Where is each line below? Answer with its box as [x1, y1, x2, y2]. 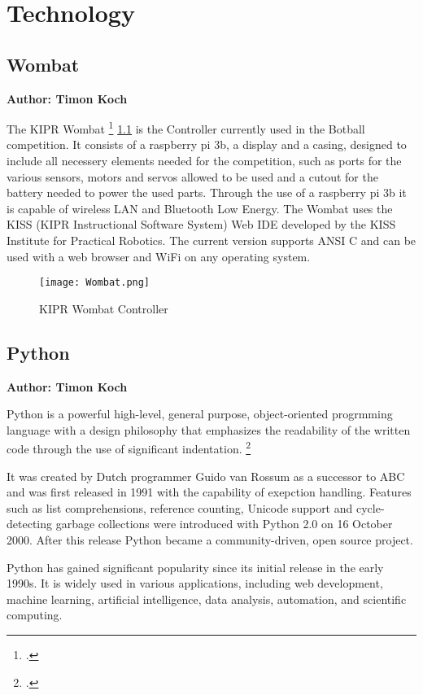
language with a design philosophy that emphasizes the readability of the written [7, 421, 411, 438]
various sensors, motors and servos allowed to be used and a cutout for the [7, 168, 378, 185]
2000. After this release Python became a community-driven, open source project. [7, 531, 413, 549]
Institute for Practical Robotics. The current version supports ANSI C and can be [7, 231, 416, 248]
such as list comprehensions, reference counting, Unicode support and [7, 499, 353, 516]
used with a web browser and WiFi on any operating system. [7, 247, 311, 264]
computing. [7, 606, 63, 623]
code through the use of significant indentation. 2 [7, 438, 251, 457]
